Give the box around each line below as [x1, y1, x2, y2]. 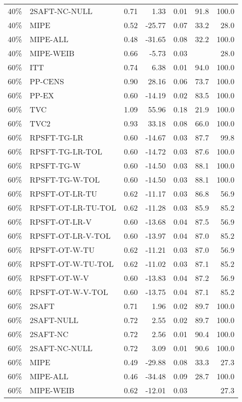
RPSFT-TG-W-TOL [30, 174, 100, 185]
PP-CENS [30, 76, 64, 87]
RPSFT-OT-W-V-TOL [30, 286, 108, 297]
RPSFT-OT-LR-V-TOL [30, 230, 111, 241]
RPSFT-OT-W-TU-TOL [30, 258, 114, 269]
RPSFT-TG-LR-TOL [30, 146, 102, 157]
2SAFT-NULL [30, 314, 79, 325]
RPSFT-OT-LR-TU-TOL [30, 202, 116, 213]
